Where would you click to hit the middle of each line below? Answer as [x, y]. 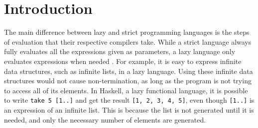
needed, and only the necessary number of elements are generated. [105, 119]
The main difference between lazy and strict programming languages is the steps [127, 32]
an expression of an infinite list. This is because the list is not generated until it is [129, 109]
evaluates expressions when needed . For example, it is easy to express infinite [123, 61]
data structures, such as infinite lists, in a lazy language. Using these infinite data [129, 71]
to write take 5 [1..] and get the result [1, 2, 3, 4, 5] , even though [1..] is [129, 100]
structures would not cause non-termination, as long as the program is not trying [128, 81]
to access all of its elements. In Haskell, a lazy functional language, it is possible [126, 90]
